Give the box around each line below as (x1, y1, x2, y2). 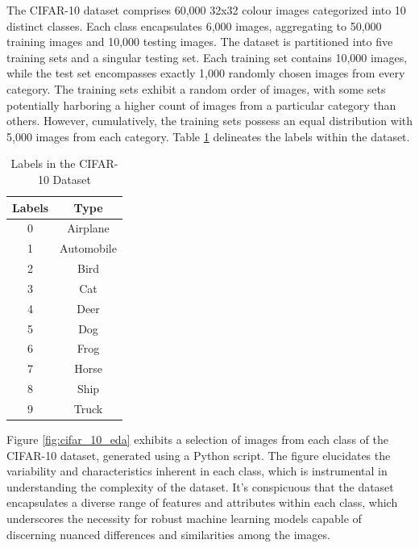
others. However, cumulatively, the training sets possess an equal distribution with (6, 112, 413, 129)
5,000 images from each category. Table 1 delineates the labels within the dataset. (6, 128, 410, 144)
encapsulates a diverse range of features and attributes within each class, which (6, 494, 398, 511)
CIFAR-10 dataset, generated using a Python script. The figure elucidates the (6, 446, 391, 463)
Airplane (67, 220, 110, 236)
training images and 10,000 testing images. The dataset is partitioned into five (6, 33, 393, 50)
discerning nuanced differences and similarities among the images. (6, 525, 330, 542)
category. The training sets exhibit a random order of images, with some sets (6, 80, 386, 97)
